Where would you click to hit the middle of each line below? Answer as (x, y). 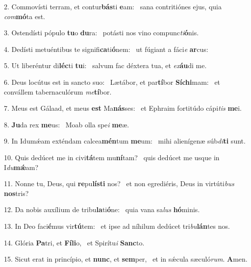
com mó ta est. (25, 16)
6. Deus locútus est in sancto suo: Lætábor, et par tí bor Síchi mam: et (112, 82)
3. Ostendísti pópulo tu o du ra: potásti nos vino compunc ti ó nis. (101, 33)
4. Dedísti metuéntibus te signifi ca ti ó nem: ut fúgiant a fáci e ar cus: (106, 49)
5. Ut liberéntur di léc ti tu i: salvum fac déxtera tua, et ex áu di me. (105, 65)
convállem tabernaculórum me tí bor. (58, 91)
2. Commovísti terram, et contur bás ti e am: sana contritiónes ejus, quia (113, 6)
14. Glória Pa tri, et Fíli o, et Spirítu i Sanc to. (74, 242)
